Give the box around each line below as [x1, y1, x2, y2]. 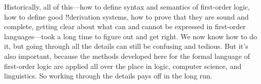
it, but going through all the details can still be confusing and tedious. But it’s [4, 41, 248, 51]
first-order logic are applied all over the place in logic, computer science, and [4, 60, 242, 71]
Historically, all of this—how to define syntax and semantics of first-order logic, [4, 2, 250, 12]
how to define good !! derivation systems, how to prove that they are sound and [4, 11, 249, 22]
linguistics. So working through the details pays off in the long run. [4, 70, 212, 81]
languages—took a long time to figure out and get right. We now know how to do [4, 31, 257, 41]
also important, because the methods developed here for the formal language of [4, 50, 250, 61]
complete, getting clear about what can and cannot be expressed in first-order [4, 21, 246, 32]
